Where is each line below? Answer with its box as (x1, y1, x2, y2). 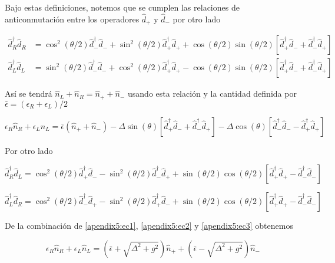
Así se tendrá (5, 87, 52, 100)
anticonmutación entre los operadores (5, 12, 140, 25)
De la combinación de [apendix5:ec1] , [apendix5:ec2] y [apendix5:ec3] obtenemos (5, 219, 293, 232)
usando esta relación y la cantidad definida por (128, 87, 297, 100)
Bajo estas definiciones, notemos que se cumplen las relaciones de (5, 1, 240, 13)
